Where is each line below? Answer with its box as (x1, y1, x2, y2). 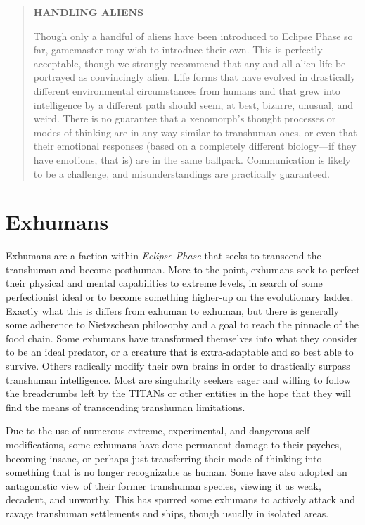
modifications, (6, 436, 66, 451)
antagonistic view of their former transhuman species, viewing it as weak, (6, 478, 321, 493)
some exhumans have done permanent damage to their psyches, (68, 436, 342, 451)
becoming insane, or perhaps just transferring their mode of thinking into (6, 451, 322, 465)
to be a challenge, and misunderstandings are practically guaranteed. (33, 166, 330, 181)
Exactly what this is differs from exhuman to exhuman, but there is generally (6, 303, 339, 318)
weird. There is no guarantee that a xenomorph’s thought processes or (33, 111, 336, 126)
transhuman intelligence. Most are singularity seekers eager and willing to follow (6, 372, 351, 387)
